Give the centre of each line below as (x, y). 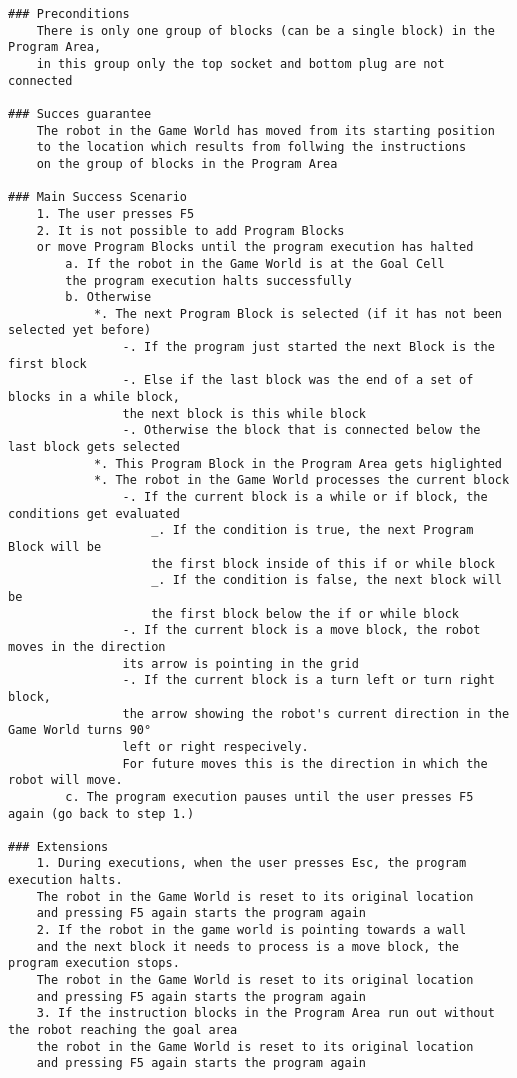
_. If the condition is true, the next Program (312, 530)
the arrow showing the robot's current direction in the (316, 713)
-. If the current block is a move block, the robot (301, 630)
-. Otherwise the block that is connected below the (301, 430)
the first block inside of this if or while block (323, 563)
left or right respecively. (215, 746)
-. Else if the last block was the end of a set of (298, 380)
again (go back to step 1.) (101, 813)
